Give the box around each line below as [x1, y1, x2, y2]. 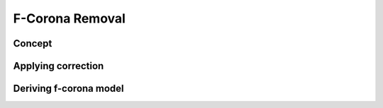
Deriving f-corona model [13, 83, 124, 95]
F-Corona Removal [13, 11, 126, 26]
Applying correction [13, 60, 104, 72]
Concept [13, 37, 52, 49]
